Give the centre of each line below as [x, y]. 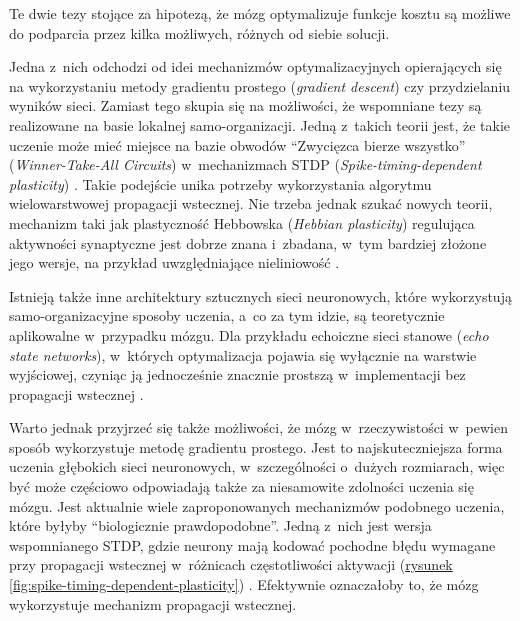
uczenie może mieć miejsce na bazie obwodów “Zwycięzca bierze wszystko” [237, 144]
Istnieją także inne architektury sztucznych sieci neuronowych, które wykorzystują [260, 295]
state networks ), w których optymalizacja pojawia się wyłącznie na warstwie [243, 354]
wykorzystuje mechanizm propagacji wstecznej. [153, 603]
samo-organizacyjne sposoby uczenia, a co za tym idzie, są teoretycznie [227, 315]
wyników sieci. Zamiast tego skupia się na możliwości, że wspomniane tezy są [245, 105]
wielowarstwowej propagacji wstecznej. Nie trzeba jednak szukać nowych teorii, [251, 203]
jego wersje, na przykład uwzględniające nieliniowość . [174, 262]
